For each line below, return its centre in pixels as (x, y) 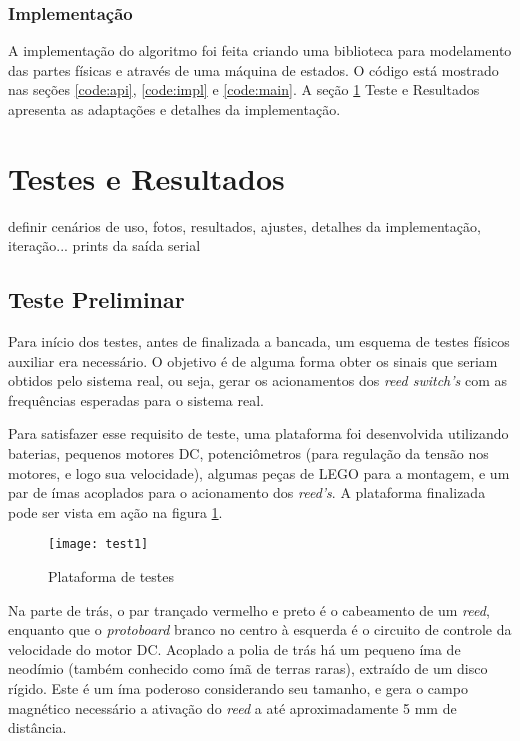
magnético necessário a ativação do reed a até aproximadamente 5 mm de (232, 707)
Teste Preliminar (96, 299)
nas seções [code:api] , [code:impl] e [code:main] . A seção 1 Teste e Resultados (244, 89)
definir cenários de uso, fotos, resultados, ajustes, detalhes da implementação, (244, 225)
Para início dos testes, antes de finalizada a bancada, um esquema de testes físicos (259, 341)
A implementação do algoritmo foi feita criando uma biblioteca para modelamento (260, 50)
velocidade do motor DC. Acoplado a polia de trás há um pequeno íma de (234, 648)
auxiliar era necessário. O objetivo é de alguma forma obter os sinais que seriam (253, 360)
